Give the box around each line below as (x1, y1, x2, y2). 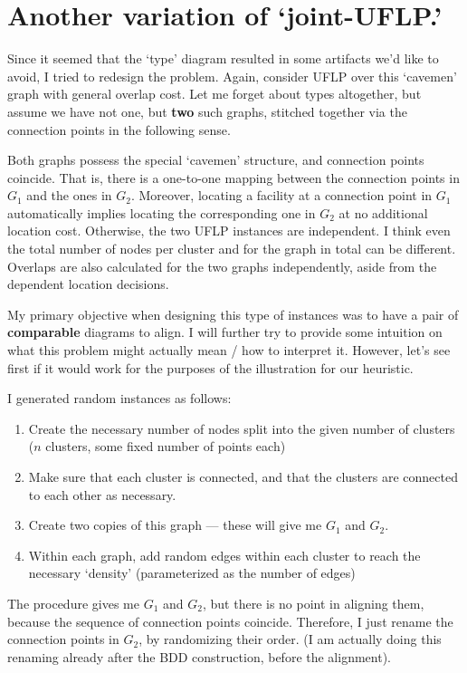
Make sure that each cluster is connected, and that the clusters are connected (28, 467, 458, 486)
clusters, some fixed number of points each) (45, 437, 286, 456)
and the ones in (26, 186, 112, 205)
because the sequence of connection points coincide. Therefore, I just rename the (7, 611, 453, 630)
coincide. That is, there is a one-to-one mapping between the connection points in (7, 168, 460, 187)
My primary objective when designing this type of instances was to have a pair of (7, 304, 459, 323)
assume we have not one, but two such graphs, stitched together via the (7, 101, 407, 120)
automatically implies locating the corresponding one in (7, 203, 316, 222)
